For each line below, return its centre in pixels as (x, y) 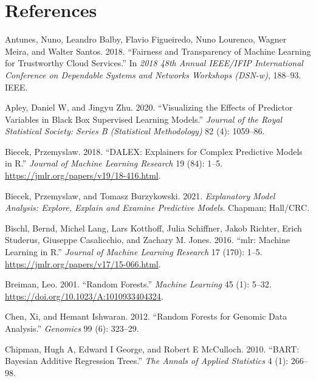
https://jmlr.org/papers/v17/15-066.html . (83, 263)
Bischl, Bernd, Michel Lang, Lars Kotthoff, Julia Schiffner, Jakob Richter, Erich (153, 228)
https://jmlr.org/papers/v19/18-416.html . (83, 175)
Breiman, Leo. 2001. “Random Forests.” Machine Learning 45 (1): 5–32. (138, 284)
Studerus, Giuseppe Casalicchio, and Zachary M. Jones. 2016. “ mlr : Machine (147, 240)
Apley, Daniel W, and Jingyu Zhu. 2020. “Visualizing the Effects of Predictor (149, 107)
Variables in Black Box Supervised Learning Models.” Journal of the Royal (144, 119)
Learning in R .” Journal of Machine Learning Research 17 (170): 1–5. (134, 252)
